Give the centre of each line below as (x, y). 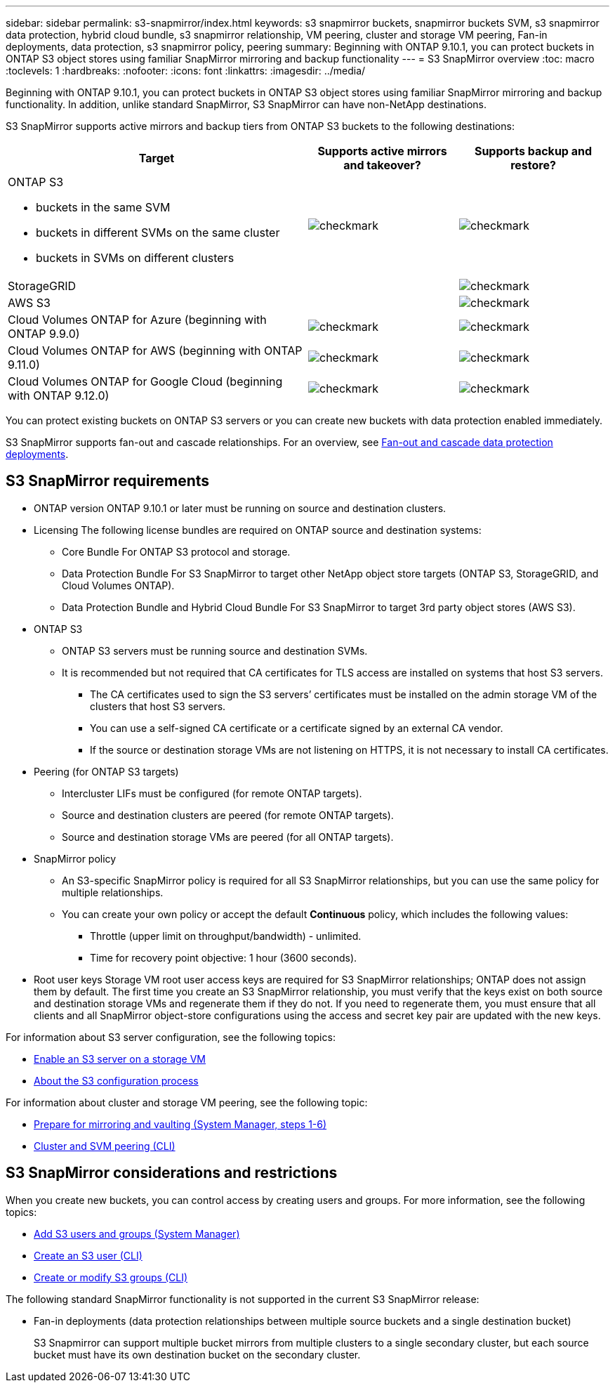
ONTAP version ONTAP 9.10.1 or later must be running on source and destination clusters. (240, 508)
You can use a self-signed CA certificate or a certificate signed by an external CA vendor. (297, 728)
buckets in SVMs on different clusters (135, 258)
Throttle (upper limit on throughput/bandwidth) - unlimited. (226, 936)
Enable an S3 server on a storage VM (120, 1059)
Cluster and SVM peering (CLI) (105, 1146)
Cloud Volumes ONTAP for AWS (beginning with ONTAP (155, 351)
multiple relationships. (113, 892)
